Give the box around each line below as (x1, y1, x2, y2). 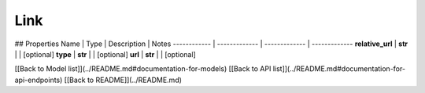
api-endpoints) (14, 75, 63, 84)
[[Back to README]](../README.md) (64, 75, 183, 84)
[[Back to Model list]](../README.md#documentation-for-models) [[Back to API (14, 64, 272, 73)
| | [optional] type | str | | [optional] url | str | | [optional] (14, 49, 196, 59)
